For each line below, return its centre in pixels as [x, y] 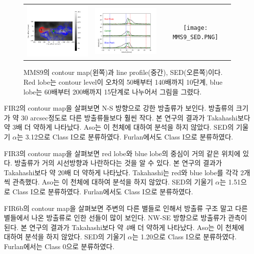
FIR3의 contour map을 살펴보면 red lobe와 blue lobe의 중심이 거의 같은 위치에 [122, 153]
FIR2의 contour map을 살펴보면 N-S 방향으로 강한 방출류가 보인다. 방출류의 [119, 108]
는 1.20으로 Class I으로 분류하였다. [185, 237]
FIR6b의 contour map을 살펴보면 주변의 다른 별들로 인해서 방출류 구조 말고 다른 [126, 208]
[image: [196, 28]
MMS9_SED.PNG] [195, 37]
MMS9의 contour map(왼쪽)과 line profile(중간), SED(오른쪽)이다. [123, 72]
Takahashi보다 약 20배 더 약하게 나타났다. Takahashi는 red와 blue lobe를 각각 [121, 172]
